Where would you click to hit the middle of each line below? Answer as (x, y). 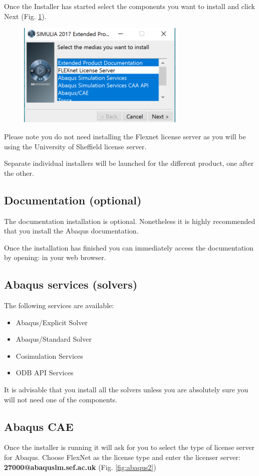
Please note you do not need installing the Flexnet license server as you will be (125, 136)
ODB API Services (45, 373)
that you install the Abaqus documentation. (71, 231)
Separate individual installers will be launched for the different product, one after (129, 163)
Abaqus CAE (39, 426)
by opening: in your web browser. (55, 257)
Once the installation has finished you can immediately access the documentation (129, 247)
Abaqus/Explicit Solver (52, 322)
